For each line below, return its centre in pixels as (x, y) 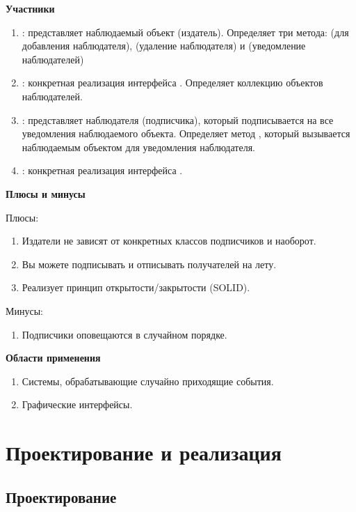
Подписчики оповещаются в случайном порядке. (124, 334)
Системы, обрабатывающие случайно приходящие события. (148, 381)
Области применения (53, 358)
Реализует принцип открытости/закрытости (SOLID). (136, 287)
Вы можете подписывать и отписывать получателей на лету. (149, 264)
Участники (30, 8)
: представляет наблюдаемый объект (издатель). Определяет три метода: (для (185, 32)
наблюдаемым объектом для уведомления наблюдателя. (138, 147)
